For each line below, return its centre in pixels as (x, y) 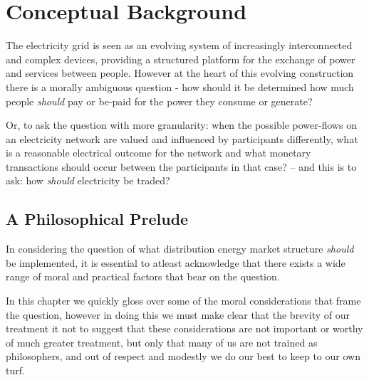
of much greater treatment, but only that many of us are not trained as (162, 342)
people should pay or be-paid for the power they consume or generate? (159, 101)
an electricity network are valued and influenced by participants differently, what (182, 138)
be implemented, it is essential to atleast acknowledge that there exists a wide (176, 262)
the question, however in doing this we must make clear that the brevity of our (178, 314)
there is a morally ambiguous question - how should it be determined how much (180, 86)
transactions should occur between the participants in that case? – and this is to (181, 166)
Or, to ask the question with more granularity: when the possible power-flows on (181, 125)
